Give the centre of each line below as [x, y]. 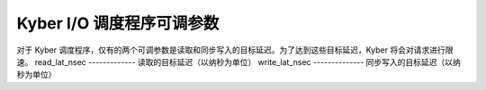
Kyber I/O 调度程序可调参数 [118, 23]
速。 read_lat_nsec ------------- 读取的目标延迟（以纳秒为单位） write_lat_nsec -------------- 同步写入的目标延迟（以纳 [238, 61]
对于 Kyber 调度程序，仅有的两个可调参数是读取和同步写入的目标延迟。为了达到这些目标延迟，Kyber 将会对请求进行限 [235, 50]
